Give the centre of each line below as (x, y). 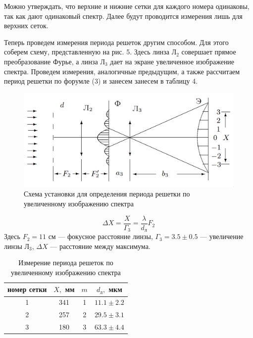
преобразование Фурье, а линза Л (54, 61)
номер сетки (27, 289)
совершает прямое (209, 52)
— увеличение (222, 236)
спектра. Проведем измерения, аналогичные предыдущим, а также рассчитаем (122, 71)
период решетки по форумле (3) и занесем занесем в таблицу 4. (101, 81)
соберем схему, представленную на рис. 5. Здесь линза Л (90, 52)
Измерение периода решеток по (66, 263)
